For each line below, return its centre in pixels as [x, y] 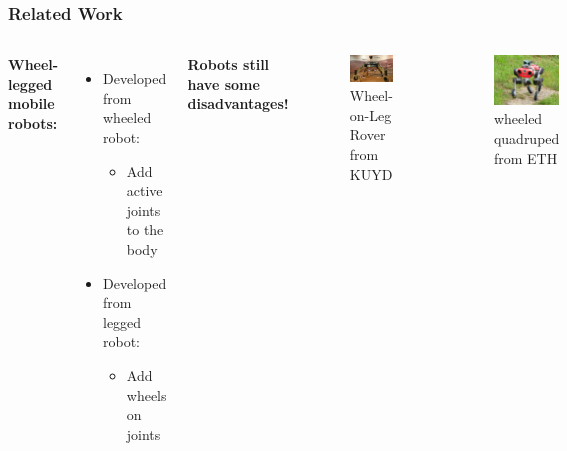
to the [145, 229]
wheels [146, 394]
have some [223, 83]
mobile [31, 103]
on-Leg [370, 114]
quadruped [526, 138]
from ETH [525, 157]
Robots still [228, 64]
